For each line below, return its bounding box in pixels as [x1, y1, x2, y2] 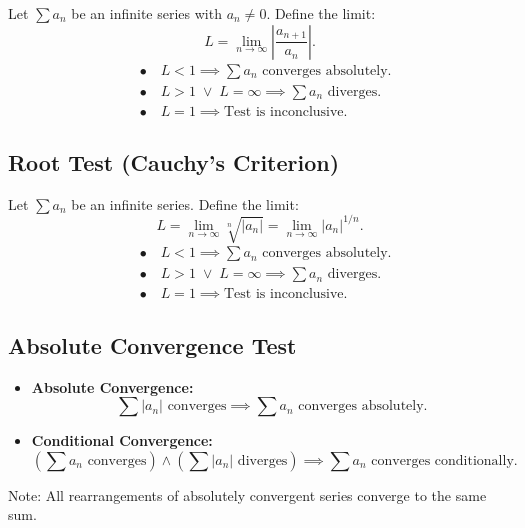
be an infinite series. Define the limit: [71, 193, 299, 214]
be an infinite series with [71, 3, 222, 23]
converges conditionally [371, 453, 514, 468]
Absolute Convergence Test [8, 329, 297, 360]
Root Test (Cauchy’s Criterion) [8, 147, 340, 178]
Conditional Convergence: [31, 430, 213, 451]
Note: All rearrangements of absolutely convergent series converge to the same [8, 484, 487, 505]
